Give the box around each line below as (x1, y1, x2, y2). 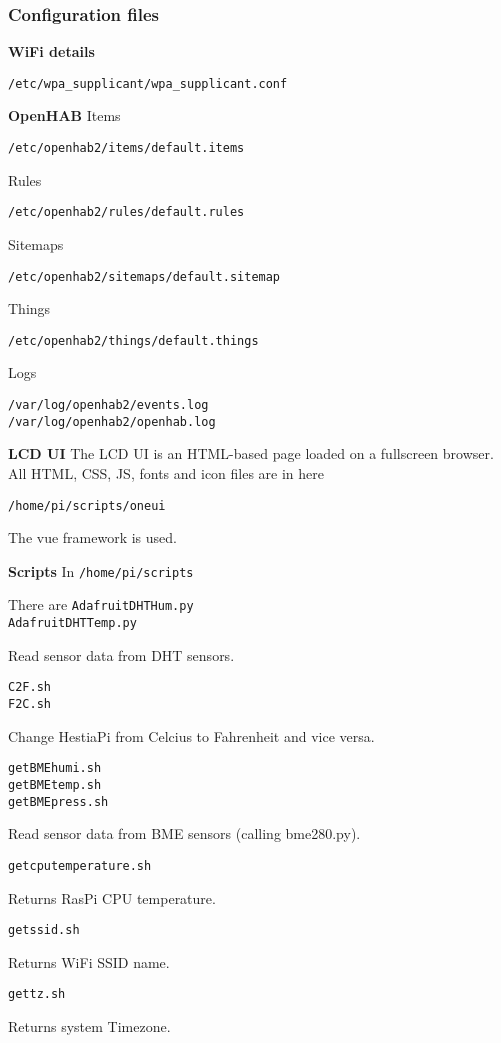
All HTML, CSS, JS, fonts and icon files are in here (8, 462, 325, 483)
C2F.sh (8, 680, 51, 695)
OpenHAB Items (8, 105, 121, 126)
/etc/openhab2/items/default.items (8, 141, 245, 156)
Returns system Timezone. (8, 1016, 171, 1036)
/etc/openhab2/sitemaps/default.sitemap (8, 269, 281, 284)
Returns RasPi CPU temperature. (8, 887, 216, 908)
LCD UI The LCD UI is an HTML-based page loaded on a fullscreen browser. (8, 443, 494, 464)
